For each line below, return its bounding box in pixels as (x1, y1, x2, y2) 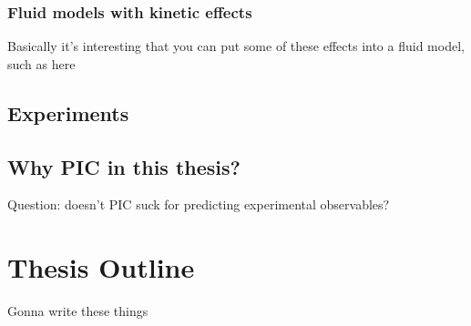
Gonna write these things (7, 301, 148, 321)
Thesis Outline (7, 249, 195, 286)
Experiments (7, 98, 129, 127)
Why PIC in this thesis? (7, 152, 241, 180)
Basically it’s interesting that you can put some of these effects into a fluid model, (7, 36, 465, 56)
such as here (7, 54, 76, 73)
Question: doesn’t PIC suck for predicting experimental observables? (7, 195, 390, 214)
